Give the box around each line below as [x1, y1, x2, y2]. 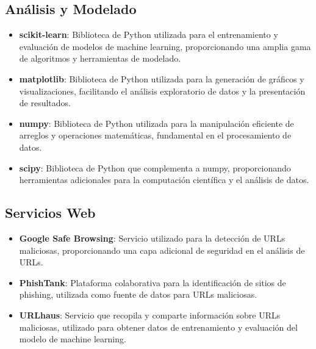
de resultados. [19, 96, 71, 109]
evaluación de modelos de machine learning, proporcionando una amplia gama [19, 40, 311, 52]
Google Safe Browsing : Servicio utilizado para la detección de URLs [19, 231, 285, 244]
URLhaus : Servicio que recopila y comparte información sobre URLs [19, 308, 281, 321]
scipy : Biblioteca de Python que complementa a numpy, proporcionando [19, 161, 291, 174]
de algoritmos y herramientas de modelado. [19, 52, 181, 65]
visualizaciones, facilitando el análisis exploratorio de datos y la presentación [19, 84, 306, 97]
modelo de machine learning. [19, 333, 126, 345]
